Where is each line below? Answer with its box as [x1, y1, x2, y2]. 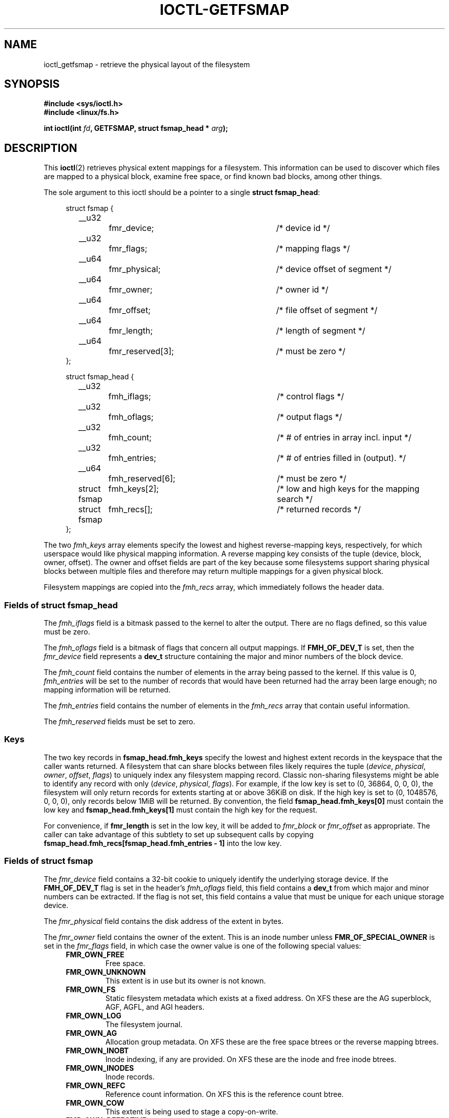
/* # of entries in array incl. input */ [277, 432, 412, 443]
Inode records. [105, 1072, 155, 1081]
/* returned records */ [277, 504, 361, 515]
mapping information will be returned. [44, 685, 171, 695]
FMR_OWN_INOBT [66, 1046, 129, 1055]
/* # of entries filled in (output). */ [277, 453, 406, 464]
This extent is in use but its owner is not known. [105, 976, 266, 985]
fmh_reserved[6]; [108, 473, 176, 484]
